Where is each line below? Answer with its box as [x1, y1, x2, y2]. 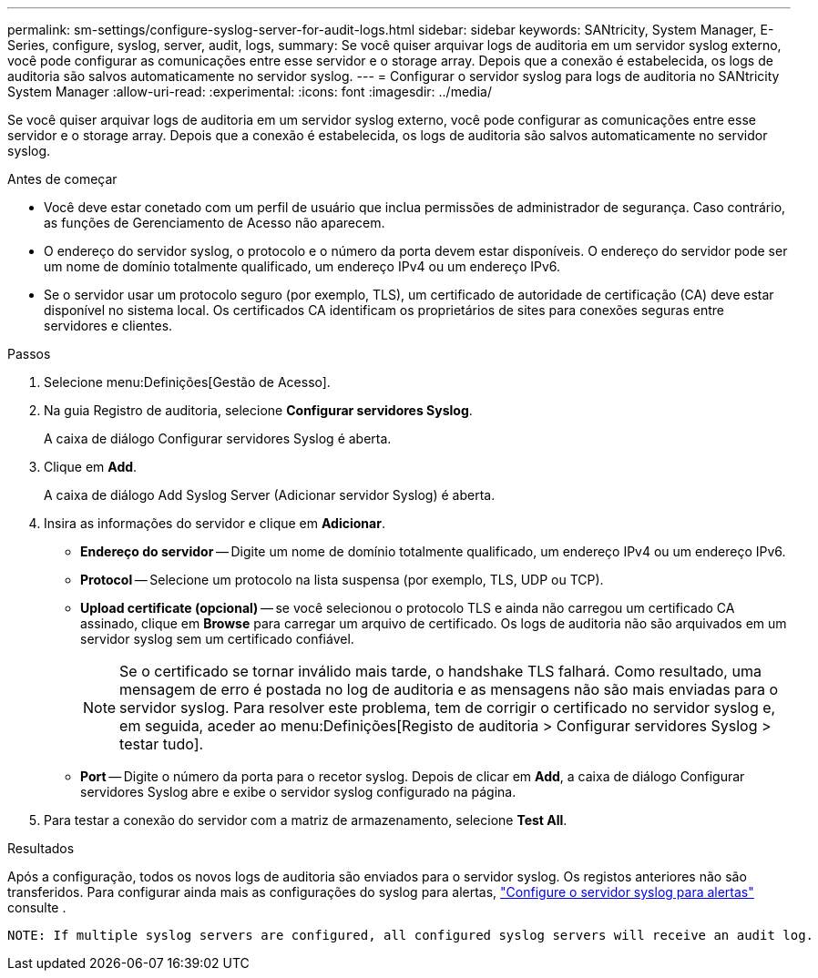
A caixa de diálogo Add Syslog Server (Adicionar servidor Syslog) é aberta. [44, 487, 496, 503]
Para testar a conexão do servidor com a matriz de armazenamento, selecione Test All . [44, 812, 567, 828]
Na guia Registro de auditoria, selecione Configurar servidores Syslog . [44, 402, 473, 418]
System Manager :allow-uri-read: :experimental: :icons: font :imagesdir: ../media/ [7, 84, 492, 99]
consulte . [7, 900, 66, 915]
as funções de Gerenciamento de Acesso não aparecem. [44, 215, 385, 230]
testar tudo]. [119, 735, 204, 753]
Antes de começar [7, 171, 118, 187]
